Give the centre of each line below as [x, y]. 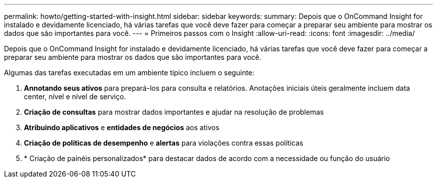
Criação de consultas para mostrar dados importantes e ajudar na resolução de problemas [174, 112]
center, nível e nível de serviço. [75, 96]
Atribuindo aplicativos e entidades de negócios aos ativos [122, 127]
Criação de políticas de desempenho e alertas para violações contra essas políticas [164, 143]
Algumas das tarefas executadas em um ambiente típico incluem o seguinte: [129, 73]
